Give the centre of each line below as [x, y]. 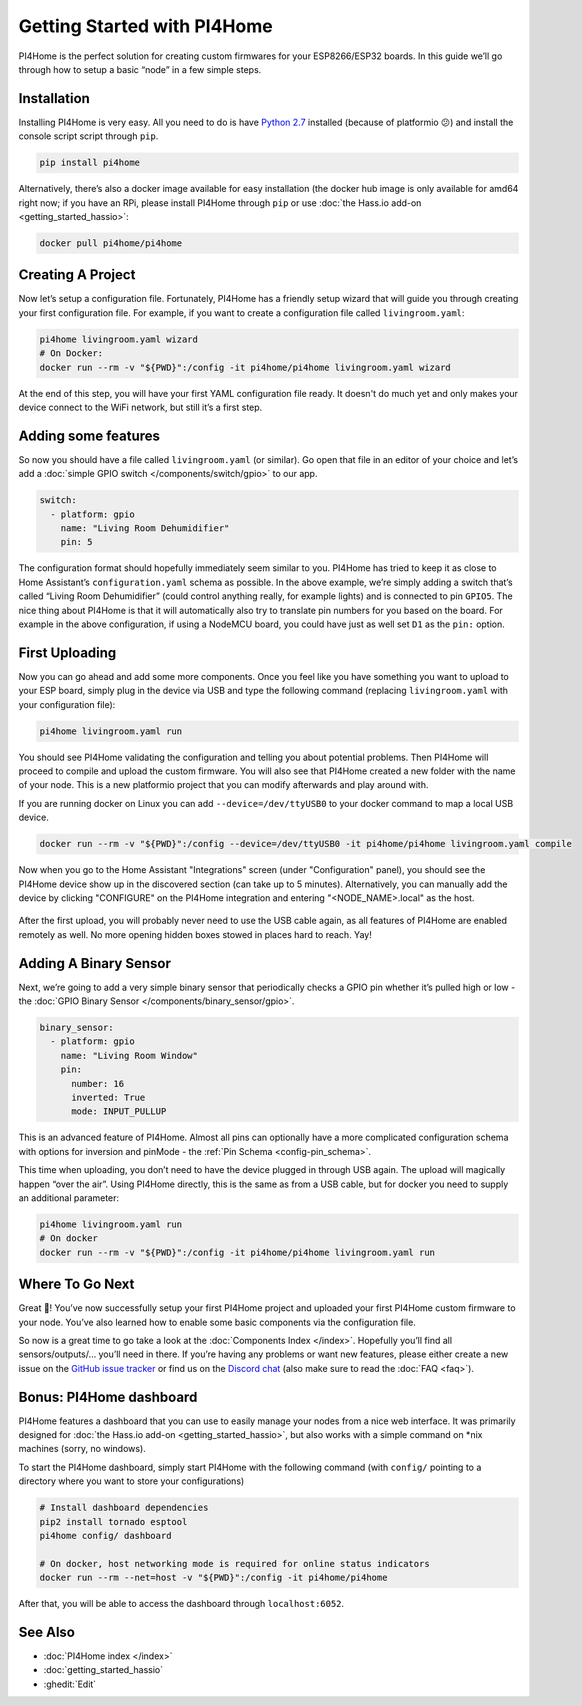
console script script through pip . [88, 136]
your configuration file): [67, 704]
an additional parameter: [69, 1197]
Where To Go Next [76, 1284]
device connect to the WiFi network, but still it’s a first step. [140, 407]
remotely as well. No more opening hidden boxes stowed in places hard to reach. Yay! [195, 934]
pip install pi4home [89, 163]
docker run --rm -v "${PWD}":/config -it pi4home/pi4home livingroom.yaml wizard [245, 367]
